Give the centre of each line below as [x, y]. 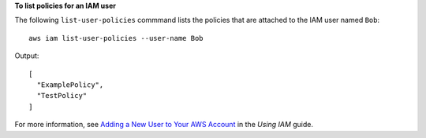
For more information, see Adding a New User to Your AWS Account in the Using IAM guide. [164, 125]
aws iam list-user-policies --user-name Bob [116, 38]
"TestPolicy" [62, 96]
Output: [27, 56]
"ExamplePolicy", [70, 85]
